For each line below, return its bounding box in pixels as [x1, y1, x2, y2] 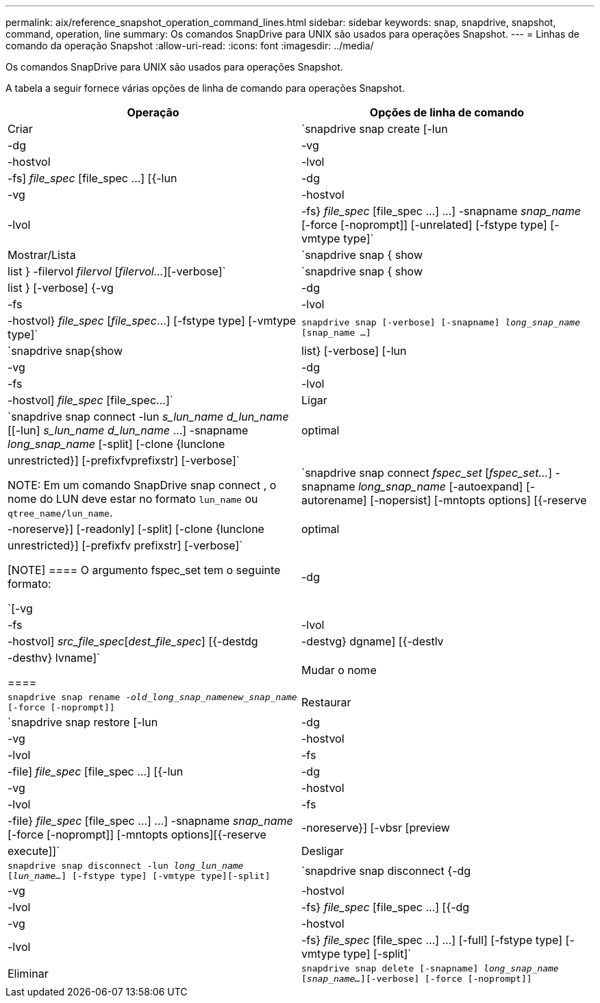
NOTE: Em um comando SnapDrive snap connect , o [8, 478, 277, 492]
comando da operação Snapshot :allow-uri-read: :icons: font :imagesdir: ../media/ [5, 40, 374, 51]
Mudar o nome [301, 663, 377, 677]
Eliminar [8, 967, 49, 980]
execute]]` [8, 844, 60, 858]
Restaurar [301, 695, 351, 709]
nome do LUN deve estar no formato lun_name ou [8, 492, 258, 506]
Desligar [301, 844, 344, 858]
